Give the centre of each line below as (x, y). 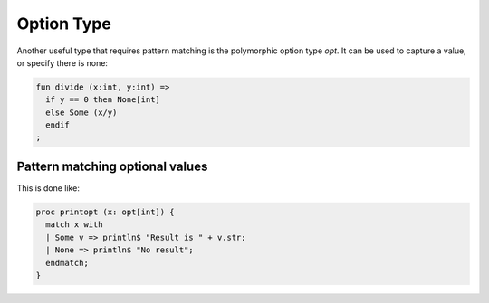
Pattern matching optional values (112, 166)
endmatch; (67, 263)
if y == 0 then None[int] (103, 100)
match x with (74, 225)
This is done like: (48, 188)
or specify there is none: (62, 62)
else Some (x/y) (81, 112)
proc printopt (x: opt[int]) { (105, 212)
